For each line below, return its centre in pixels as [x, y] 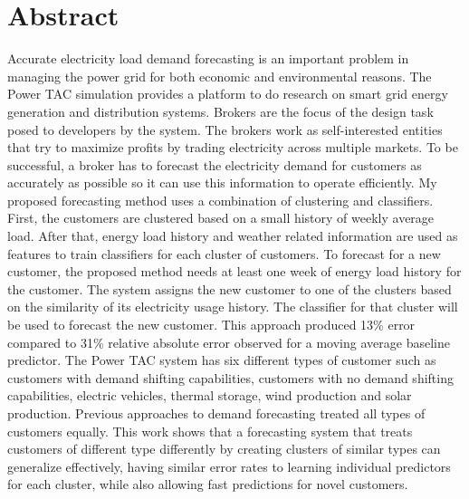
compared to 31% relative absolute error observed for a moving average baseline [229, 342]
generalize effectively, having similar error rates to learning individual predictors [229, 466]
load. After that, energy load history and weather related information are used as [233, 236]
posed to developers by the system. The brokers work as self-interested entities [225, 129]
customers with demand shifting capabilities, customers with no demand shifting [230, 377]
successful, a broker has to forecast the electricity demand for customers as [215, 164]
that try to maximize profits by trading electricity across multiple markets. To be [233, 147]
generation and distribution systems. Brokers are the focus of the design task [220, 111]
